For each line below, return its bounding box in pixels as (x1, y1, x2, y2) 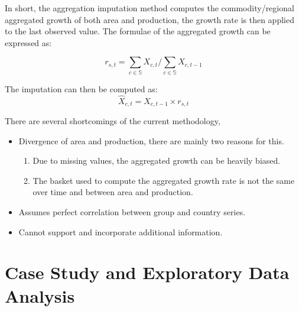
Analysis (5, 283, 75, 307)
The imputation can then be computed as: (5, 82, 158, 95)
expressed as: (5, 36, 52, 48)
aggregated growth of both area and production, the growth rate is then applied (5, 13, 294, 25)
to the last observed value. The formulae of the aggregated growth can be (5, 25, 271, 37)
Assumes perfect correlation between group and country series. (18, 205, 246, 218)
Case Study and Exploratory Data (5, 260, 290, 284)
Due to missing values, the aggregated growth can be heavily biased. (32, 154, 281, 167)
